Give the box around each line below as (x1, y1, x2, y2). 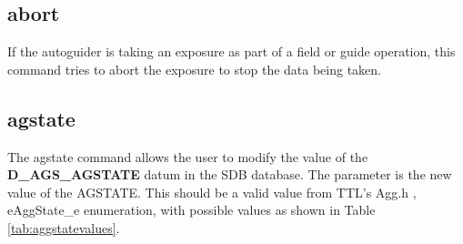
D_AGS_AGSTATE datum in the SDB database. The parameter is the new (7, 165, 452, 184)
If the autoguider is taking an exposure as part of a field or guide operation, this (7, 42, 456, 61)
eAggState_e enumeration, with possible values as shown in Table (7, 200, 376, 219)
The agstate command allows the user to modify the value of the (7, 147, 368, 166)
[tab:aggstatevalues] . (7, 218, 120, 237)
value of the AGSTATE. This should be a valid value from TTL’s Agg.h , (7, 182, 417, 201)
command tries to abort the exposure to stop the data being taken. (7, 59, 382, 78)
